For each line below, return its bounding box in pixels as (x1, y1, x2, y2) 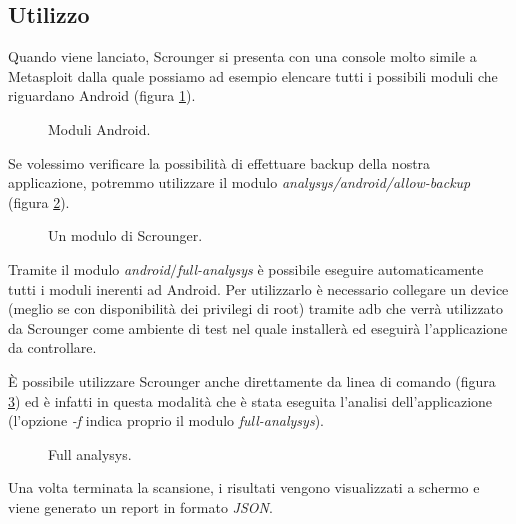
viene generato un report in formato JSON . (8, 496, 273, 517)
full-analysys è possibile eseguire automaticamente (176, 258, 484, 279)
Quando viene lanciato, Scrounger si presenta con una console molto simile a (8, 46, 477, 67)
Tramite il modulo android (8, 258, 170, 279)
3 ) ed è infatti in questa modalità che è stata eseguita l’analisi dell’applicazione (8, 390, 493, 411)
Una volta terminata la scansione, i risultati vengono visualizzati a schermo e (8, 477, 480, 498)
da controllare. (8, 337, 97, 358)
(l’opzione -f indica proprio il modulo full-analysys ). (8, 410, 324, 431)
